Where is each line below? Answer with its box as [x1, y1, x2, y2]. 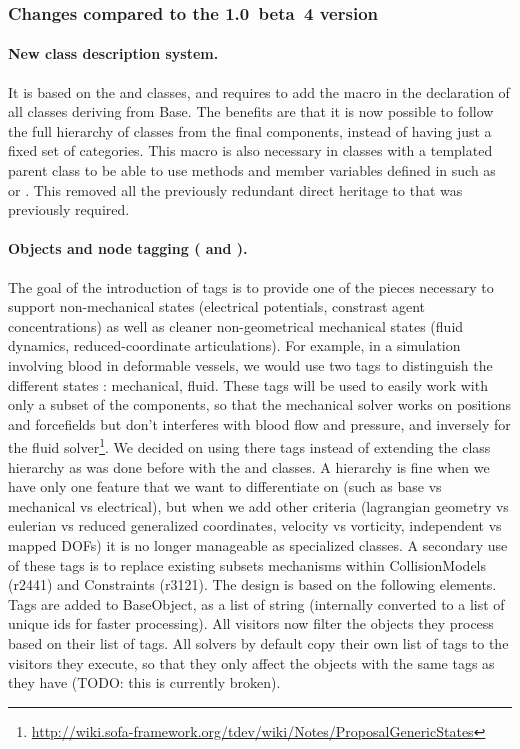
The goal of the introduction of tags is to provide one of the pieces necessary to [8, 276, 494, 297]
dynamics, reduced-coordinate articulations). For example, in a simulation [8, 335, 461, 356]
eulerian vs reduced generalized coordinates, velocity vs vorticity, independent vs [8, 515, 502, 536]
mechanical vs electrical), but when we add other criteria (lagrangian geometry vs [8, 495, 509, 516]
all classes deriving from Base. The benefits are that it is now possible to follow [8, 101, 494, 122]
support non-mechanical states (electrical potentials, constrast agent [8, 296, 426, 317]
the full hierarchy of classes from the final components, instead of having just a [8, 120, 492, 141]
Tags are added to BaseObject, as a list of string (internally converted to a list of [8, 593, 505, 614]
